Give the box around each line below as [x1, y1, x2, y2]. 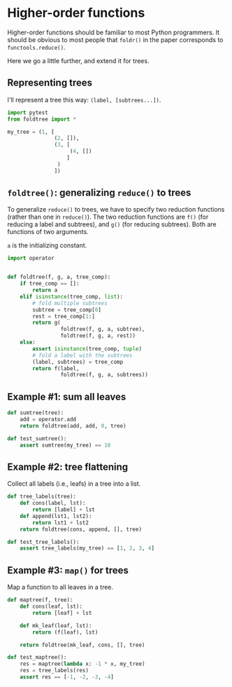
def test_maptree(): [7, 654, 68, 661]
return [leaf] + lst [32, 609, 92, 616]
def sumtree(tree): [7, 409, 64, 416]
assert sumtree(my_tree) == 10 [20, 442, 111, 449]
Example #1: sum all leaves [7, 390, 126, 402]
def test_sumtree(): [7, 435, 68, 442]
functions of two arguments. [7, 228, 89, 236]
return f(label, [32, 365, 80, 372]
